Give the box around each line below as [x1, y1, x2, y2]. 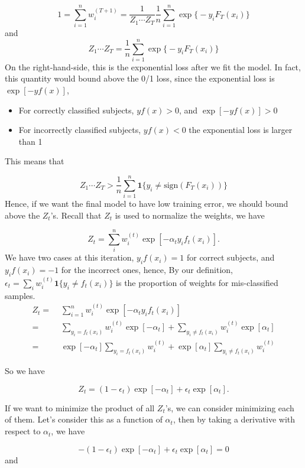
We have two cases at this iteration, [5, 251, 134, 264]
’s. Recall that [50, 209, 102, 221]
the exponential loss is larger [189, 123, 293, 136]
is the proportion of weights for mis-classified [116, 276, 278, 288]
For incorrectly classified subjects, [18, 123, 141, 136]
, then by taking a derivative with [173, 413, 296, 425]
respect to [5, 425, 41, 437]
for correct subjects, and [186, 251, 275, 264]
